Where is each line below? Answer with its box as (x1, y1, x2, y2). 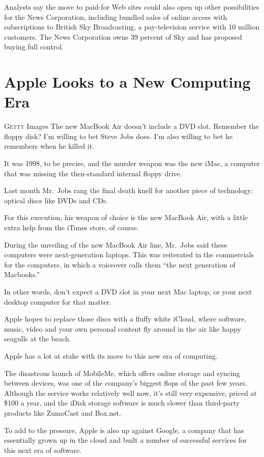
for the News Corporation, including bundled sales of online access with (4, 11, 227, 22)
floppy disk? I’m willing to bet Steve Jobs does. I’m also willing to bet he (4, 130, 232, 141)
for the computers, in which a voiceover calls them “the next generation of (4, 259, 236, 270)
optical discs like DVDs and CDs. (4, 195, 108, 205)
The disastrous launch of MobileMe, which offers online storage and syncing (4, 367, 240, 378)
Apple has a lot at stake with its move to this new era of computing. (4, 350, 218, 361)
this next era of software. (4, 444, 82, 455)
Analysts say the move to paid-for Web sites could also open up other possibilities (4, 2, 259, 12)
